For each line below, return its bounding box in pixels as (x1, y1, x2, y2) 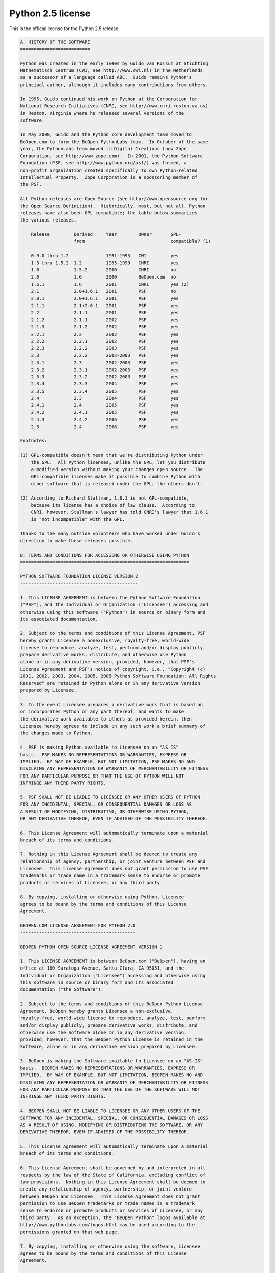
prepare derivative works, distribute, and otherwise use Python (20, 652, 187, 658)
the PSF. (20, 181, 42, 187)
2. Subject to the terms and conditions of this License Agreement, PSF (20, 630, 206, 636)
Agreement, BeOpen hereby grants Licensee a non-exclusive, (20, 1008, 174, 1014)
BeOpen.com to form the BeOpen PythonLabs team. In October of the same (20, 139, 208, 145)
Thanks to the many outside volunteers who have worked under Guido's (20, 531, 201, 537)
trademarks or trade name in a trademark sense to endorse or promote (20, 873, 201, 878)
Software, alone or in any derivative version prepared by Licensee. (20, 1044, 198, 1049)
